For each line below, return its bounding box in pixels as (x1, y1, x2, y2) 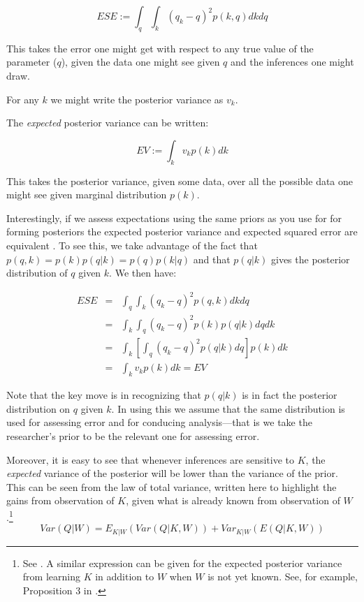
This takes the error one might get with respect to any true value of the (6, 41, 314, 55)
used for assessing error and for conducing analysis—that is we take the (6, 415, 312, 430)
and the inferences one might (231, 54, 354, 69)
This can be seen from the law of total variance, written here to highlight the (6, 479, 337, 494)
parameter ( (6, 54, 57, 69)
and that (193, 251, 231, 266)
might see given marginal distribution (6, 187, 167, 202)
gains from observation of (6, 493, 115, 508)
